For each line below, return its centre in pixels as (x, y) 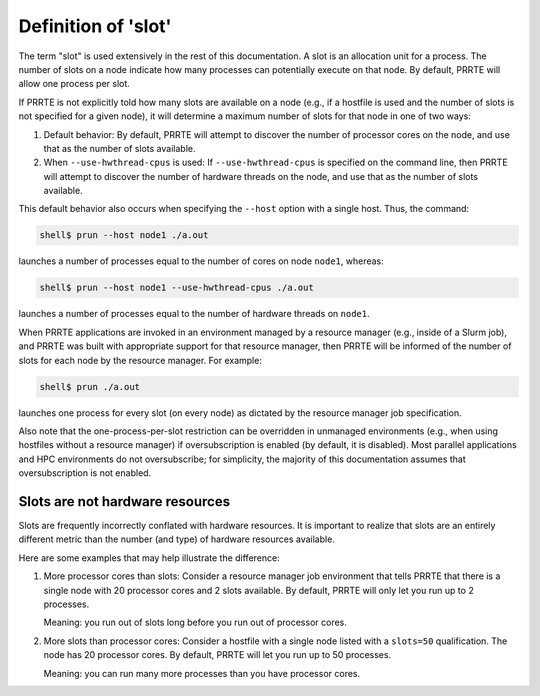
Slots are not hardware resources (124, 501)
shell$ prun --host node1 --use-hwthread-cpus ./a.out (176, 288)
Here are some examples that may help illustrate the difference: (149, 557)
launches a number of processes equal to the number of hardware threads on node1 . (194, 314)
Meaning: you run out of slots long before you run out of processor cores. (195, 622)
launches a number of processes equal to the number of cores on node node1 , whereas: (201, 261)
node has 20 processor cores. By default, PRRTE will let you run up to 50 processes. (217, 655)
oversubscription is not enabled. (85, 473)
